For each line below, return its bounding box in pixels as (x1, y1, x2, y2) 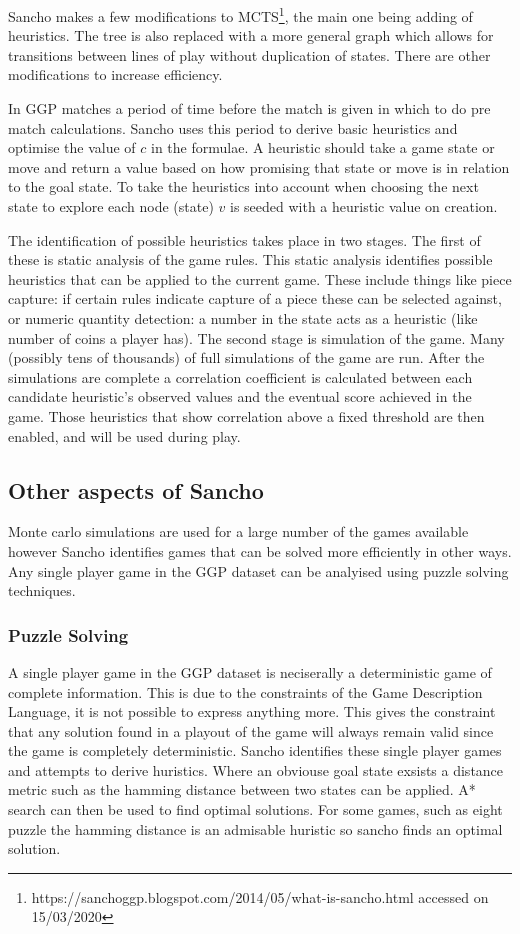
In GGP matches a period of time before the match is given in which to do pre (8, 98, 491, 119)
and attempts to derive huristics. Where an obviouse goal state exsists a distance (8, 759, 504, 780)
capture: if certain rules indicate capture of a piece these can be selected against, (8, 288, 502, 309)
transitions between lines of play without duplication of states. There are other (8, 44, 491, 65)
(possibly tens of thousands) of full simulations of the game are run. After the (8, 347, 485, 368)
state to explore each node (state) (8, 196, 214, 216)
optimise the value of (8, 137, 136, 158)
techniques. (8, 580, 76, 601)
